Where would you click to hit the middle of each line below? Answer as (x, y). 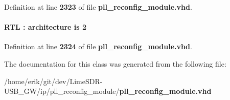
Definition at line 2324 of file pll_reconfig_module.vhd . (98, 46)
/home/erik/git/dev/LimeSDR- (53, 81)
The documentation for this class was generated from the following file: (115, 63)
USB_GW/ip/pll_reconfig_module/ (62, 91)
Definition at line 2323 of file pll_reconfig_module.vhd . (98, 7)
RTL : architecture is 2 (45, 27)
